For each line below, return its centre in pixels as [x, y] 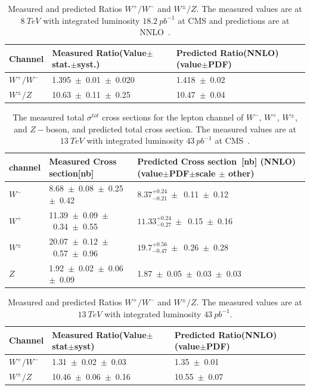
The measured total [49, 117]
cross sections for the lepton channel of [173, 117]
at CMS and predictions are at [234, 20]
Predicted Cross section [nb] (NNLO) [217, 161]
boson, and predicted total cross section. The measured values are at [171, 129]
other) [241, 173]
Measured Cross [83, 161]
